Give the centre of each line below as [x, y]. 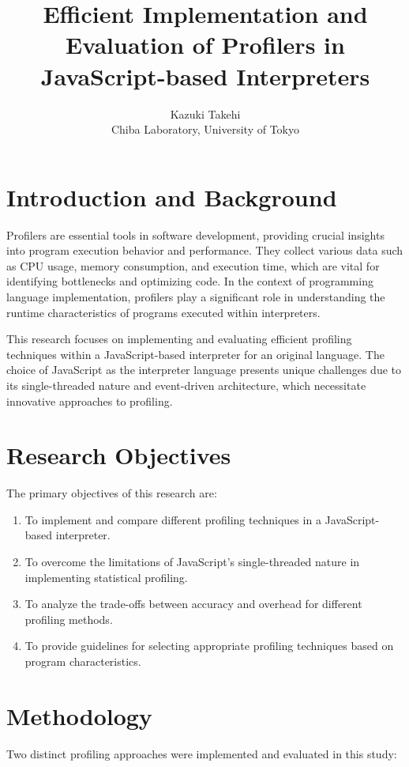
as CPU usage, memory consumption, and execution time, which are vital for [193, 265]
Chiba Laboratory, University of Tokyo [205, 129]
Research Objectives [119, 455]
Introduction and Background [172, 196]
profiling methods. [69, 619]
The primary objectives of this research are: [112, 493]
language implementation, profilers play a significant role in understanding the [196, 297]
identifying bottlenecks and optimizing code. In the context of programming [190, 281]
